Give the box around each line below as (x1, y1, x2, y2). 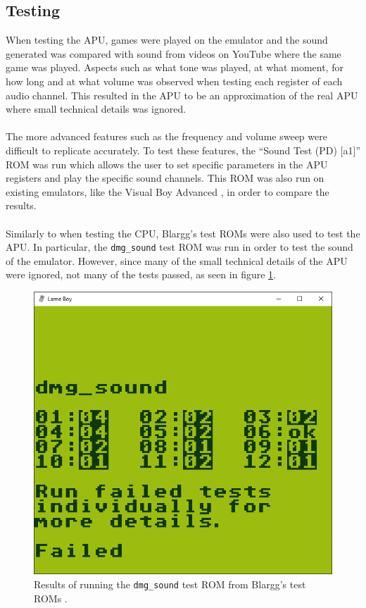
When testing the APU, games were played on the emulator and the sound (6, 32, 328, 47)
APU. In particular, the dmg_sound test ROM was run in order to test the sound (6, 240, 353, 254)
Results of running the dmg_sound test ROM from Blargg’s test (34, 577, 306, 592)
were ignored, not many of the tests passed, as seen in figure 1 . (6, 267, 276, 282)
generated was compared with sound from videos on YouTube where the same (6, 46, 341, 61)
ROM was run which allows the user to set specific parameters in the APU (6, 156, 328, 171)
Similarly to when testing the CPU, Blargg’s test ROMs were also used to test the (6, 225, 360, 240)
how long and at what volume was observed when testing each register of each (6, 73, 343, 88)
